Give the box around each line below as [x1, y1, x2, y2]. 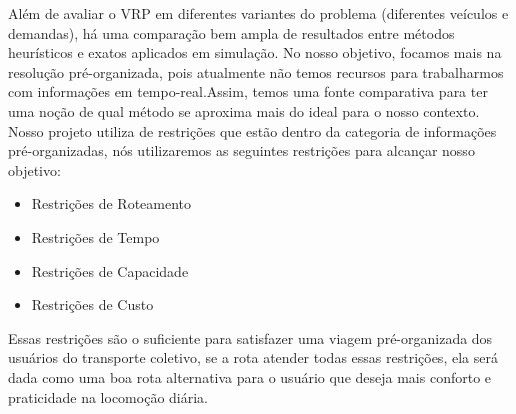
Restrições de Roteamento [31, 193, 192, 214]
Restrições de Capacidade [31, 260, 189, 281]
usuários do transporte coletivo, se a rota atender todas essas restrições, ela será [8, 347, 498, 368]
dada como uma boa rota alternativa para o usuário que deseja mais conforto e [8, 366, 492, 387]
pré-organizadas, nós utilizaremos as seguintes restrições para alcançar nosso [8, 140, 475, 161]
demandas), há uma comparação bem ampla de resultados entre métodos [8, 22, 455, 43]
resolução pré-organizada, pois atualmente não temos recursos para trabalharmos [8, 61, 504, 82]
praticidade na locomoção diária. [8, 386, 208, 407]
